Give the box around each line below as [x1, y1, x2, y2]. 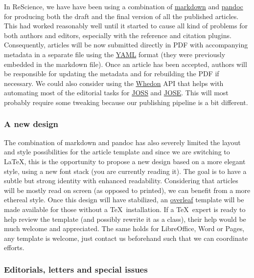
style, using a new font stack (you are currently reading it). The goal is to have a [4, 166, 247, 176]
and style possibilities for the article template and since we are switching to [4, 147, 230, 157]
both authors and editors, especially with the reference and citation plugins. [4, 30, 231, 40]
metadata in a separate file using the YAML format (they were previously [4, 49, 226, 59]
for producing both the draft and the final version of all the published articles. [4, 11, 239, 21]
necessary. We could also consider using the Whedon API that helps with [4, 78, 224, 88]
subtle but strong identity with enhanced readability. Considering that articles [4, 175, 238, 186]
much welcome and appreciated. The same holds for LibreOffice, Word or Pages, [4, 223, 245, 234]
